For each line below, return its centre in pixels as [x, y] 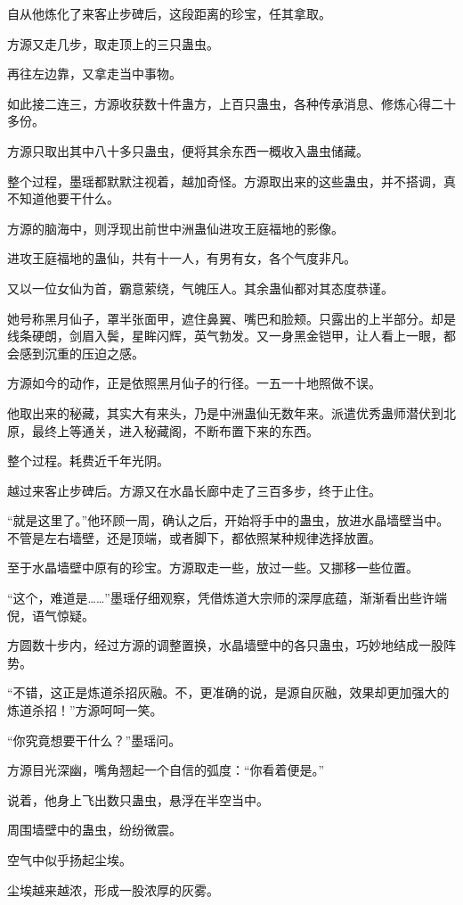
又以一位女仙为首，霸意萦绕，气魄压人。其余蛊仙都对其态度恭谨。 [200, 288]
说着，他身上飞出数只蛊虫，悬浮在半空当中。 [138, 799]
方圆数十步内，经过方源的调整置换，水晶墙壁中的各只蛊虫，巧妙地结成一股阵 [231, 645]
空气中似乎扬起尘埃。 [69, 860]
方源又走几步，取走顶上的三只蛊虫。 [113, 43]
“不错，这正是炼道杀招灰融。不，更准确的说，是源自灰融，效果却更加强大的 [228, 692]
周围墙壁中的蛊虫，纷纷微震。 [94, 830]
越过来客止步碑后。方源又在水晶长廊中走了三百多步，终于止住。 [194, 490]
